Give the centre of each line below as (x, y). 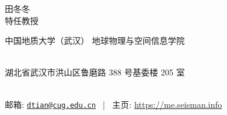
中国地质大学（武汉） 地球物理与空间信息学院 (95, 40)
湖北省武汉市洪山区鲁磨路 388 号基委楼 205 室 (95, 72)
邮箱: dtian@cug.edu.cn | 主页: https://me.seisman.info (113, 104)
